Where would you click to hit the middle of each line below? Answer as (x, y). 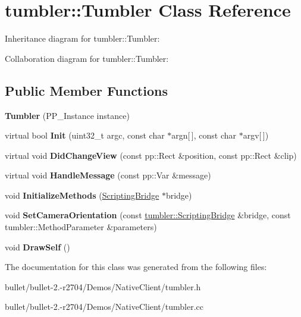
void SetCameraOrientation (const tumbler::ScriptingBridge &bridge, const (148, 215)
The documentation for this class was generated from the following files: (136, 267)
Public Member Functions (86, 90)
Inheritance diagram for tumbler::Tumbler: (82, 38)
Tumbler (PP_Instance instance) (67, 115)
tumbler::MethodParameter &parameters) (81, 227)
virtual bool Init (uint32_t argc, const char (85, 135)
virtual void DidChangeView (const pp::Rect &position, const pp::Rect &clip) (151, 155)
